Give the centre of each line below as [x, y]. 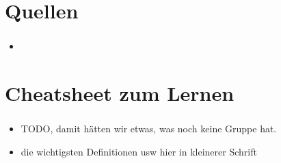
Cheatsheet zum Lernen [120, 93]
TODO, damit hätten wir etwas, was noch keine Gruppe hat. [149, 129]
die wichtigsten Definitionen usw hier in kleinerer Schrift [139, 151]
